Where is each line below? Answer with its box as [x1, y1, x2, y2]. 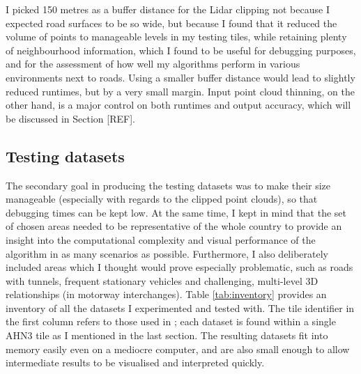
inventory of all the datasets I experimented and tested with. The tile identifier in [6, 300, 355, 315]
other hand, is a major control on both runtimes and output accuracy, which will [6, 98, 351, 112]
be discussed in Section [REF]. [6, 111, 135, 125]
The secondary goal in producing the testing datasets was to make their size [6, 178, 331, 192]
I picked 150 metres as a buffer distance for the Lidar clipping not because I [6, 2, 330, 16]
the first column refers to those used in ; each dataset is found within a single [6, 314, 336, 329]
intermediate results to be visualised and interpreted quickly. [6, 355, 265, 370]
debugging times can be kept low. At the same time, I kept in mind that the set [6, 205, 347, 219]
